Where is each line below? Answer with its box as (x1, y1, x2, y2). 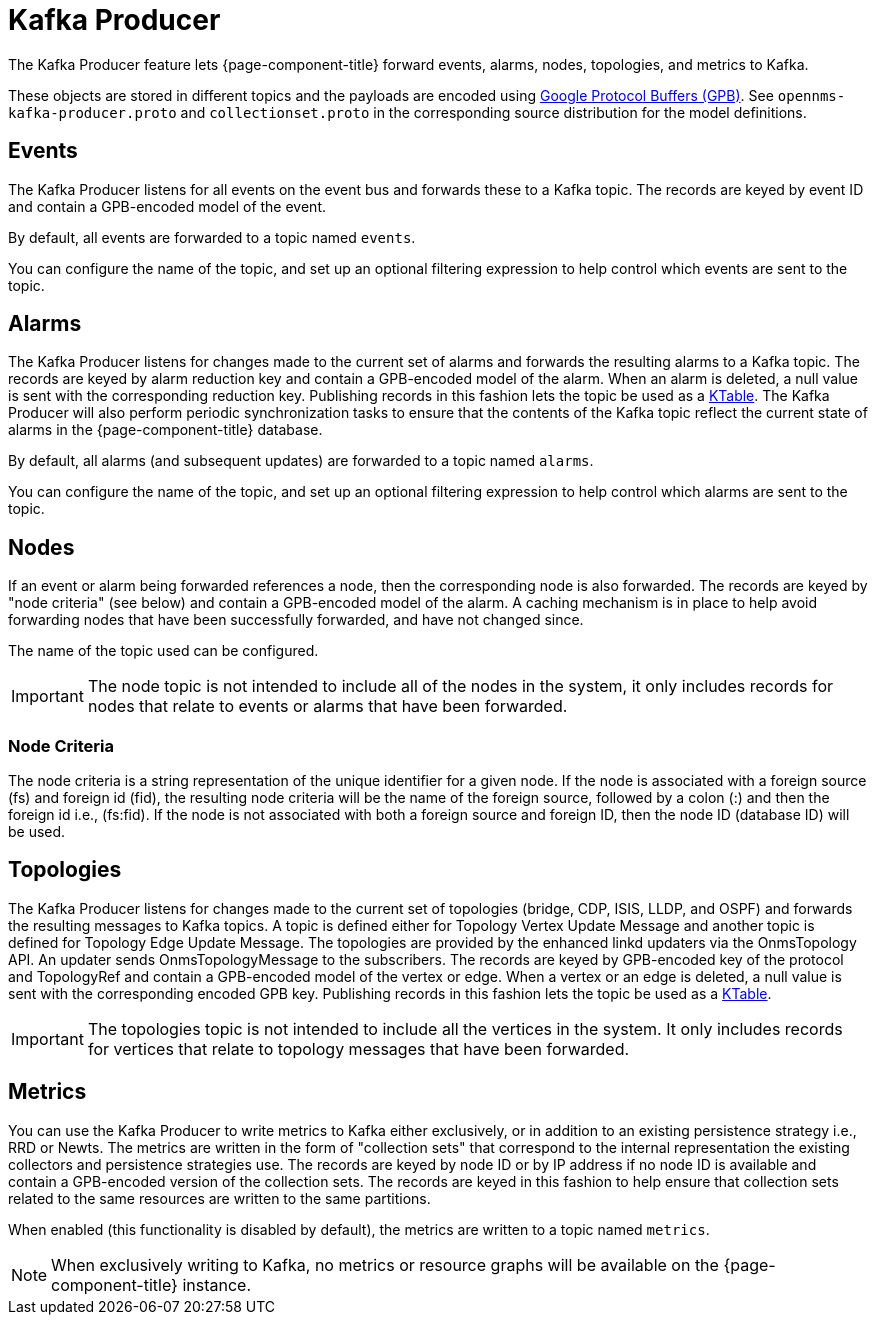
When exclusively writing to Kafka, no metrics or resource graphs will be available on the (51, 1254, 719, 1275)
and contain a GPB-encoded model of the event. (8, 197, 326, 215)
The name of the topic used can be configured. (8, 642, 319, 660)
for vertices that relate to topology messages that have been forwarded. (87, 1038, 630, 1059)
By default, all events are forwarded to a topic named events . (8, 228, 416, 246)
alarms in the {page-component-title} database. (8, 421, 323, 439)
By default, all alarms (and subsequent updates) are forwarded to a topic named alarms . (8, 452, 594, 470)
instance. (182, 1274, 252, 1295)
